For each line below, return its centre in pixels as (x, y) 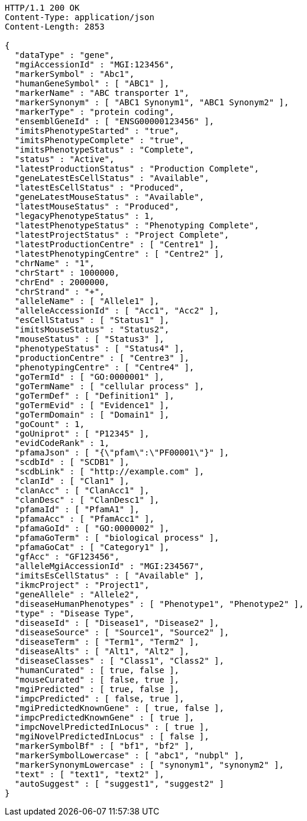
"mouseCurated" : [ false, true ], (97, 680)
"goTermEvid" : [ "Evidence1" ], (92, 405)
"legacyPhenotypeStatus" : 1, (84, 216)
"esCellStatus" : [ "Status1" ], (92, 320)
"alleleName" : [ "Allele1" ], (87, 301)
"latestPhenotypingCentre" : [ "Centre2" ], (119, 254)
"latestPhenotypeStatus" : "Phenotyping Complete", (137, 225)
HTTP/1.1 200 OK (42, 8)
